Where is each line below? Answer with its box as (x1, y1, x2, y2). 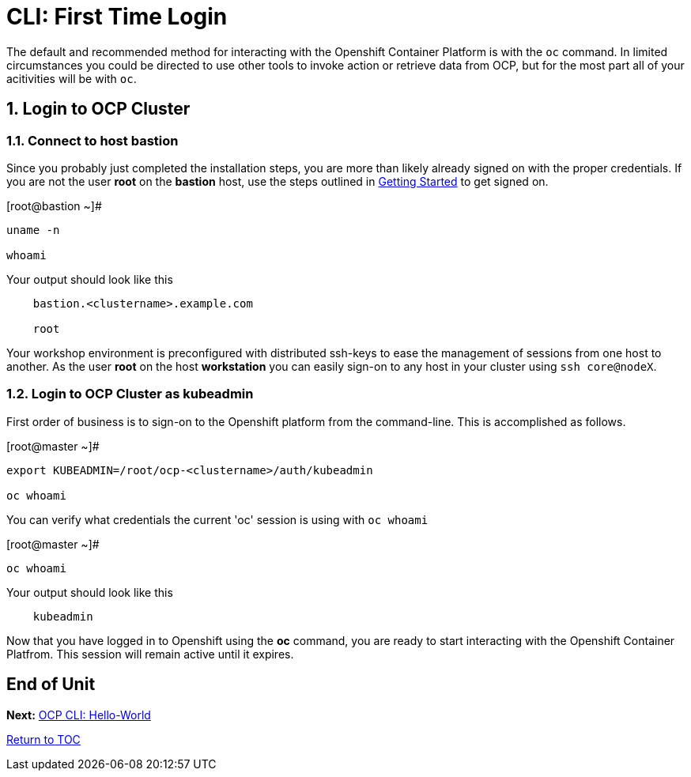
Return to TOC (6, 732, 81, 746)
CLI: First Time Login (6, 3, 228, 30)
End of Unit (6, 674, 96, 695)
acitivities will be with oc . (6, 71, 137, 85)
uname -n (6, 223, 60, 236)
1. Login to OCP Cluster (6, 99, 191, 119)
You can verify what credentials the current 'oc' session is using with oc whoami (6, 512, 429, 526)
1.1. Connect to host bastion (6, 132, 179, 149)
